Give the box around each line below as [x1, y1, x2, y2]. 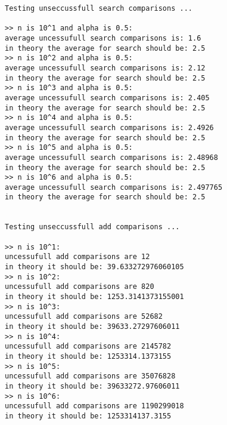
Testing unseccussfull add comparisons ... [5, 223, 180, 232]
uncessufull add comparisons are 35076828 [5, 372, 176, 381]
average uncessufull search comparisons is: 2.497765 [5, 183, 223, 192]
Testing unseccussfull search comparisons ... [5, 4, 192, 13]
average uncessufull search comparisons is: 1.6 [5, 33, 201, 42]
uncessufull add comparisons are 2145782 [5, 342, 172, 351]
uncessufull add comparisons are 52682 [5, 312, 163, 321]
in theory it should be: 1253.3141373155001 [5, 292, 184, 301]
